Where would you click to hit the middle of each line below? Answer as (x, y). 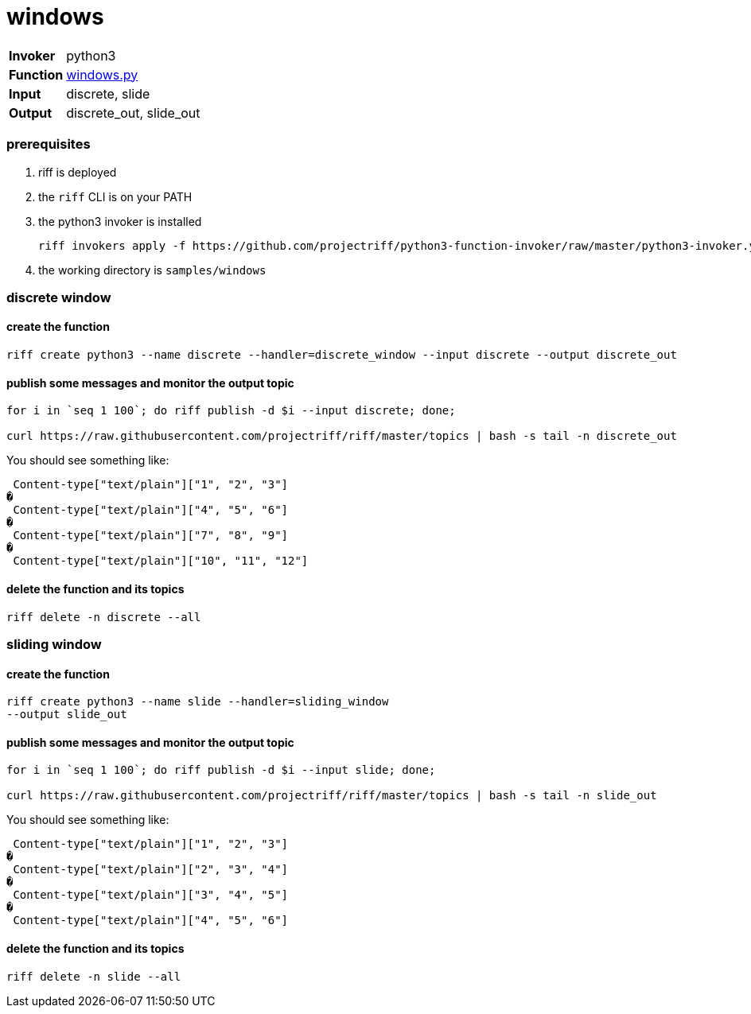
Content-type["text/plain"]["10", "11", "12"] (161, 561)
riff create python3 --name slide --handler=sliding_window (198, 702)
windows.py (102, 74)
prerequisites (49, 144)
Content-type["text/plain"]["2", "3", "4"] (151, 870)
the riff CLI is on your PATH (115, 196)
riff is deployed (78, 172)
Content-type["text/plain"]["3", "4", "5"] (151, 895)
